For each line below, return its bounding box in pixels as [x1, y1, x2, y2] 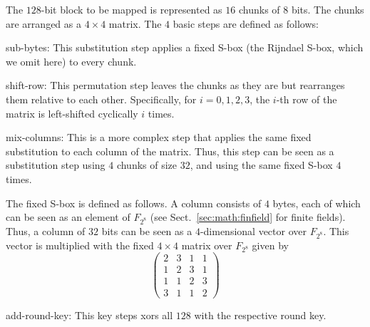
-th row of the [276, 91, 337, 106]
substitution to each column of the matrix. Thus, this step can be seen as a [6, 143, 334, 158]
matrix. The [108, 16, 162, 31]
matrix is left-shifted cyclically [6, 105, 138, 120]
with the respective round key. [194, 307, 327, 322]
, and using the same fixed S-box [190, 157, 333, 172]
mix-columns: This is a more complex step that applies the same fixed [6, 130, 312, 145]
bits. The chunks [291, 2, 364, 16]
